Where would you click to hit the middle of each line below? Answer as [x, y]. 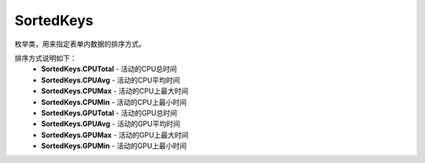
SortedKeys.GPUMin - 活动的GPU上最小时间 [114, 146]
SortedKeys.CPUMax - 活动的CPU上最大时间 [115, 91]
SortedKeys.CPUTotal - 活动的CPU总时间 [109, 69]
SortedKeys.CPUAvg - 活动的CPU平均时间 [111, 80]
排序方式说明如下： [46, 58]
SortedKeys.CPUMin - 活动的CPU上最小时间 [114, 102]
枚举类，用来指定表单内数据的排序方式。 [80, 44]
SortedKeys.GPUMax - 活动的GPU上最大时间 [115, 135]
